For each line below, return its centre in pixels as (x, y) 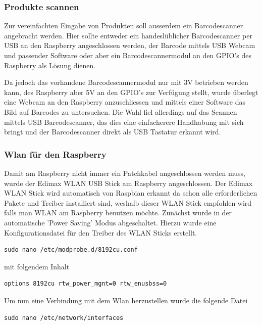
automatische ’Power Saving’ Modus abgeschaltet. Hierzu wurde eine (110, 222)
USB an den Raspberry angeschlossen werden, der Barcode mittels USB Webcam (130, 45)
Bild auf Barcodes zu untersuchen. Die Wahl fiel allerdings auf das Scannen (121, 111)
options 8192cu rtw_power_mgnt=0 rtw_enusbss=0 (86, 284)
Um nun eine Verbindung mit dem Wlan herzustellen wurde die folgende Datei (126, 300)
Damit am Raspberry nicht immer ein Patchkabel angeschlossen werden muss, (125, 173)
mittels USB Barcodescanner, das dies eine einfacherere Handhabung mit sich (124, 122)
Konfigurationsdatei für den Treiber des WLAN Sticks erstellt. (101, 232)
